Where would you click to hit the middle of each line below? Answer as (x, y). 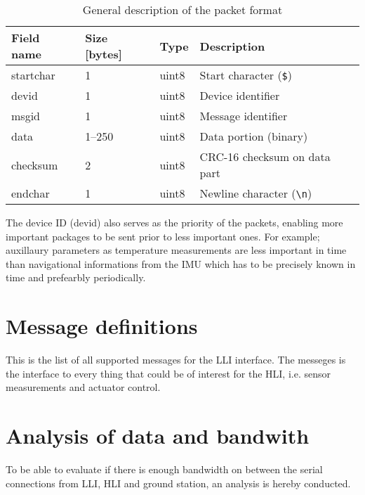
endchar (31, 193)
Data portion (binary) (254, 136)
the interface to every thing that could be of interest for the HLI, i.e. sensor (168, 373)
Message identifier (244, 116)
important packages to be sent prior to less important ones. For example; (163, 236)
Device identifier (240, 95)
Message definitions (102, 326)
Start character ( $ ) (246, 75)
